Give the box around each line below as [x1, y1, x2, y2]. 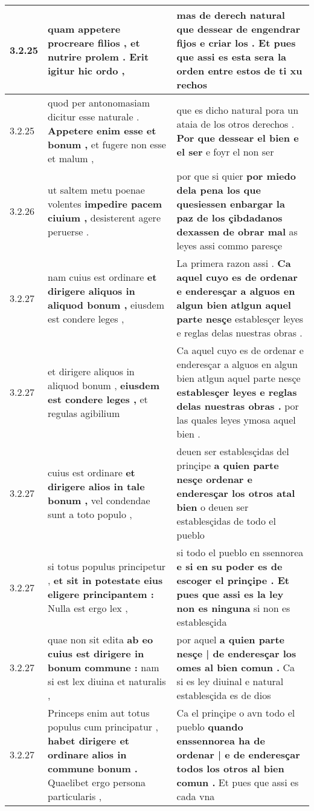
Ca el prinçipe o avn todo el [176, 706, 295, 720]
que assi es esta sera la [176, 50, 286, 64]
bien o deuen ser [176, 500, 249, 514]
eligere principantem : [48, 587, 154, 601]
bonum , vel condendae [48, 493, 150, 507]
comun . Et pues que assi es [176, 775, 299, 789]
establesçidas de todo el [176, 514, 276, 528]
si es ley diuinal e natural [176, 674, 284, 688]
